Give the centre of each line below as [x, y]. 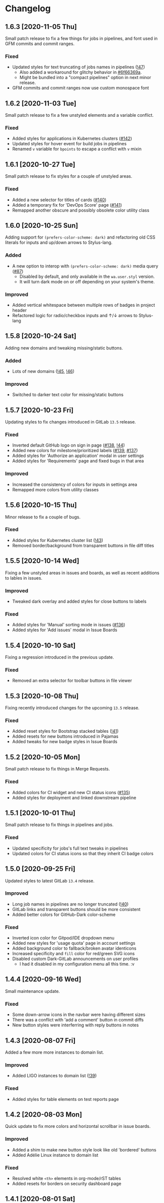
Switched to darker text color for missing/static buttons [68, 395]
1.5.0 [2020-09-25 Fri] [40, 869]
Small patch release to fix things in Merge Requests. [58, 769]
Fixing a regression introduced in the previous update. [59, 657]
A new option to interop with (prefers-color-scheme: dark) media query [85, 266]
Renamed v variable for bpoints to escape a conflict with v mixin [77, 149]
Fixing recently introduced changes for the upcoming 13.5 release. [72, 708]
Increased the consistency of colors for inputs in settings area [75, 484]
